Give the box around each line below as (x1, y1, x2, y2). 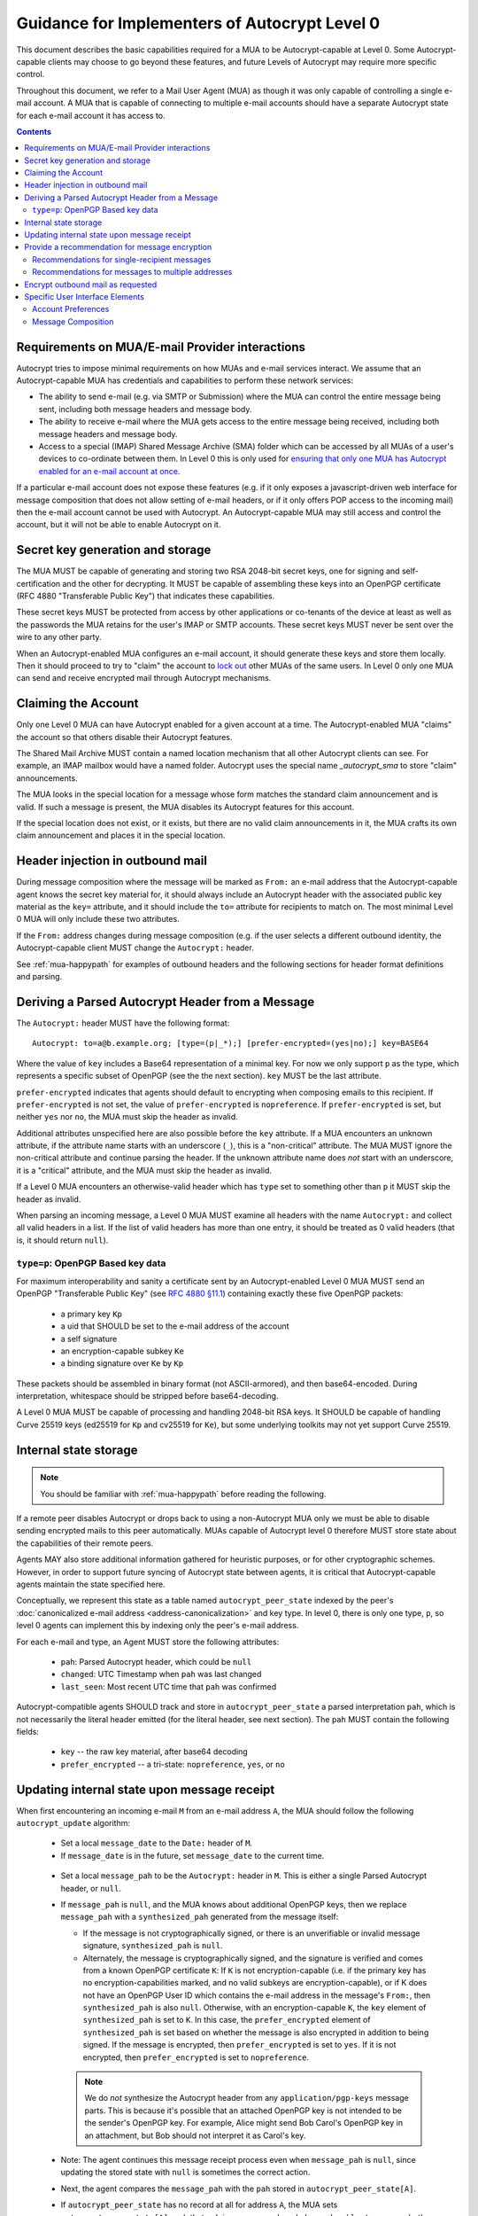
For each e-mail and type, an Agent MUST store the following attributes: (16, 1636, 280, 1647)
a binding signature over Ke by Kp (60, 1358, 184, 1369)
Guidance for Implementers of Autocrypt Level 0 (16, 13, 381, 33)
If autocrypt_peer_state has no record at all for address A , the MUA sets (60, 2199, 338, 2211)
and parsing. (16, 971, 63, 982)
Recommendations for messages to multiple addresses (32, 267, 233, 277)
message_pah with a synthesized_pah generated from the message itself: (60, 1911, 339, 1923)
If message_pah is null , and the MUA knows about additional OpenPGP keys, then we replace (60, 1899, 407, 1909)
